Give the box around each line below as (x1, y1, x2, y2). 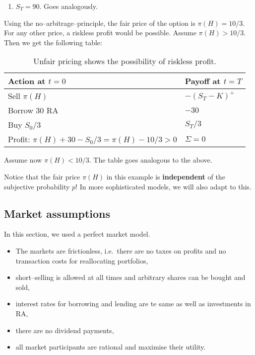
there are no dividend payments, (15, 325, 114, 335)
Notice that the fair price (4, 171, 80, 181)
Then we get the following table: (4, 37, 102, 47)
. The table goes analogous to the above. (89, 155, 212, 165)
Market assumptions (4, 205, 111, 221)
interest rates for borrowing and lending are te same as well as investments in (15, 298, 251, 309)
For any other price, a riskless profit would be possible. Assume (4, 27, 196, 38)
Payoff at (185, 75, 221, 87)
